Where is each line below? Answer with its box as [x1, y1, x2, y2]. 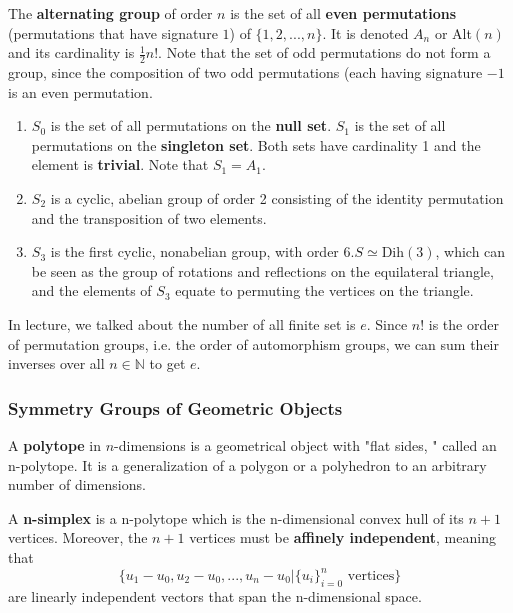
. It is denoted [322, 22, 409, 43]
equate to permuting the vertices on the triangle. [175, 280, 474, 301]
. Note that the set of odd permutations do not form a [158, 42, 491, 63]
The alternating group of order [8, 3, 213, 23]
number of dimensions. [8, 474, 146, 495]
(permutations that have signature [8, 22, 218, 43]
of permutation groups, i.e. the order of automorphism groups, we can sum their [8, 333, 499, 354]
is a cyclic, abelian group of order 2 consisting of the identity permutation [50, 187, 504, 208]
